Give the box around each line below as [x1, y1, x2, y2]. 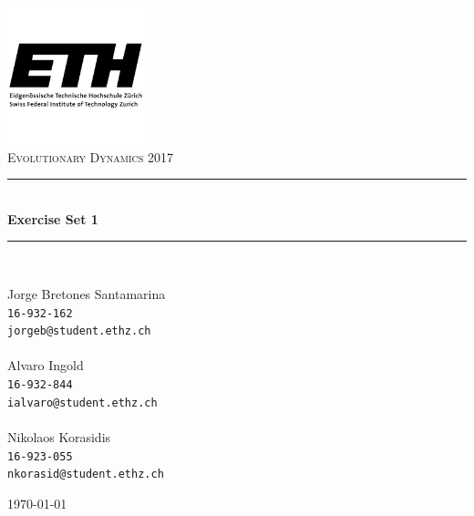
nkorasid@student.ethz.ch [7, 468, 164, 481]
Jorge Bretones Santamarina [7, 284, 166, 303]
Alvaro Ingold [7, 356, 84, 375]
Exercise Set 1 [7, 209, 98, 228]
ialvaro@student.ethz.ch [7, 396, 158, 409]
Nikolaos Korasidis [7, 427, 111, 446]
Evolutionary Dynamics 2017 [7, 147, 174, 166]
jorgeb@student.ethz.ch [7, 325, 151, 338]
